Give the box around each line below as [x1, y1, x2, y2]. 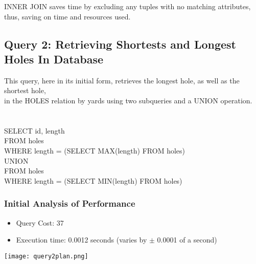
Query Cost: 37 [16, 217, 64, 228]
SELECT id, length [4, 125, 65, 136]
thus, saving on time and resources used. [4, 11, 131, 21]
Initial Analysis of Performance [4, 197, 135, 210]
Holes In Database [4, 51, 104, 67]
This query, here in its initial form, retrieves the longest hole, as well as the [4, 75, 240, 85]
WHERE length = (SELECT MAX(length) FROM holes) [4, 145, 185, 156]
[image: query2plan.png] [4, 252, 88, 260]
